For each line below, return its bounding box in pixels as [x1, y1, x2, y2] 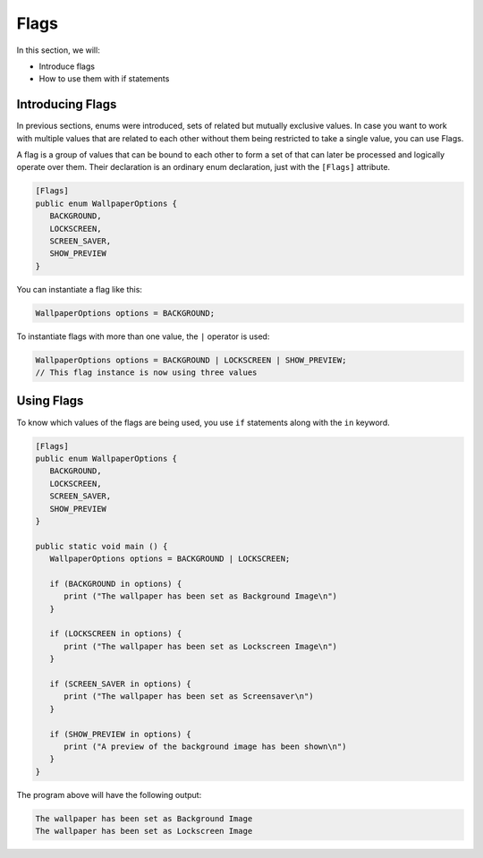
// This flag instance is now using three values [35, 368, 258, 378]
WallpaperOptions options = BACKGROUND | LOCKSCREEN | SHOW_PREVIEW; [35, 354, 347, 365]
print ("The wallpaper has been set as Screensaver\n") [64, 692, 314, 701]
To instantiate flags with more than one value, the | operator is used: [16, 331, 270, 342]
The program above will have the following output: [16, 789, 202, 800]
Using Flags [16, 394, 84, 409]
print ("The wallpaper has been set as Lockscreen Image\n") [64, 641, 338, 651]
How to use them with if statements [38, 73, 170, 84]
